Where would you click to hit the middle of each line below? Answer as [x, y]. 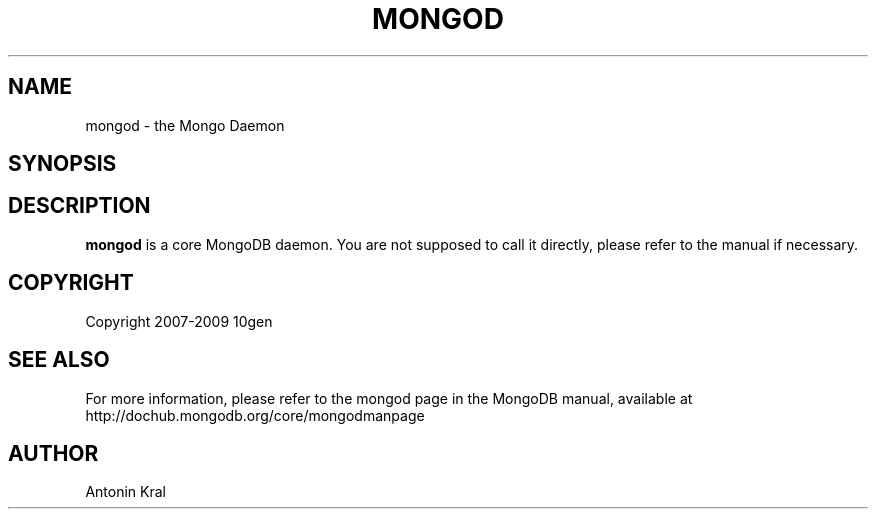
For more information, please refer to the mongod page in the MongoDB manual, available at [389, 398]
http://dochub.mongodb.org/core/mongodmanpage [255, 415]
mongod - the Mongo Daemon [185, 125]
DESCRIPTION [79, 206]
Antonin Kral [125, 492]
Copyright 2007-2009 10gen [179, 321]
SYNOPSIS [62, 164]
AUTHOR [53, 453]
